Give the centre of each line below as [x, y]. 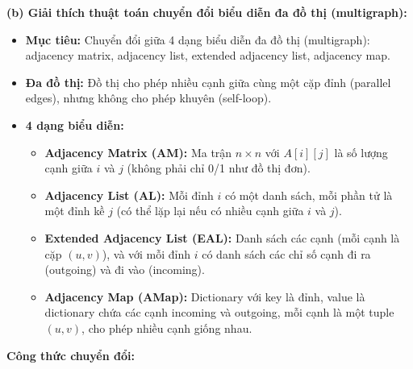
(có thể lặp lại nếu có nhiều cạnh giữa [210, 211]
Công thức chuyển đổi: [71, 355]
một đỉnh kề [75, 211]
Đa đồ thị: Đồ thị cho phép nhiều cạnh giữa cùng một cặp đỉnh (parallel [208, 82]
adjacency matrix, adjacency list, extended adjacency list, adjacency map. [208, 55]
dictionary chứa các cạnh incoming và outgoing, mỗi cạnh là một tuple [219, 312]
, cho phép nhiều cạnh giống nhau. [167, 328]
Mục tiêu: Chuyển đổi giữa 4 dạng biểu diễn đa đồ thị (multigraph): [198, 39]
